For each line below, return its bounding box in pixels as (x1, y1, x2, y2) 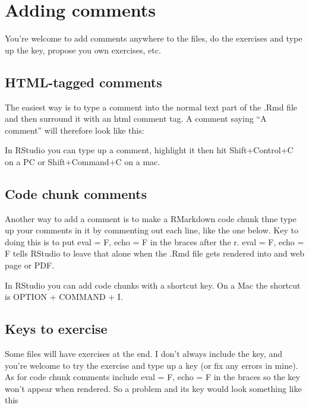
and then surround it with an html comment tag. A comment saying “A (5, 112, 267, 125)
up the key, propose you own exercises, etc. (5, 43, 161, 56)
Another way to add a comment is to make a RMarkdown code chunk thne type (5, 212, 297, 224)
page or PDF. (5, 259, 55, 271)
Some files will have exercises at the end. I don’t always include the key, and (5, 347, 282, 360)
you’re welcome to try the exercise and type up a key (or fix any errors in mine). (5, 359, 298, 371)
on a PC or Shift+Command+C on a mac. (5, 155, 160, 167)
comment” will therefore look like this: (5, 124, 144, 136)
